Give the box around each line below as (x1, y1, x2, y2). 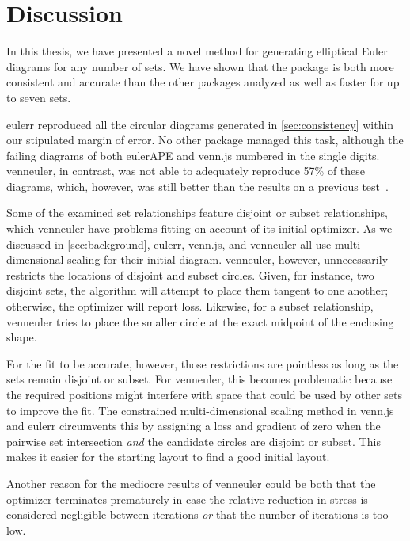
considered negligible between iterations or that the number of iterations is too (6, 506, 389, 523)
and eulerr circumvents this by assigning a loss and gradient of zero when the (6, 417, 381, 434)
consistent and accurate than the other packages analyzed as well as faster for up (6, 74, 400, 90)
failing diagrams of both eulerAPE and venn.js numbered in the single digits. (6, 147, 380, 163)
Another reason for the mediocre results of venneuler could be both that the (6, 474, 376, 491)
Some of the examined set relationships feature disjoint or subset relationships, (6, 204, 388, 221)
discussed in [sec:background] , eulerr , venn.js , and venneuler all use (6, 235, 332, 252)
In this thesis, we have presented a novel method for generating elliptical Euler (6, 43, 388, 59)
